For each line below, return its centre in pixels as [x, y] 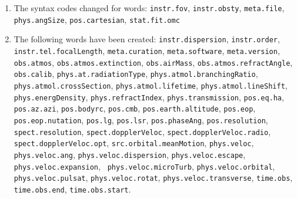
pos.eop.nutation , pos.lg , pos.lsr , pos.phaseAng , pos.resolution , [141, 119]
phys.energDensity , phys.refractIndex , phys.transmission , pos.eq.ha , [149, 97]
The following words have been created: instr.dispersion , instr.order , [147, 39]
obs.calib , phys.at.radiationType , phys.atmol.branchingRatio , [136, 74]
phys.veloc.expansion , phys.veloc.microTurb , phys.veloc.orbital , [144, 166]
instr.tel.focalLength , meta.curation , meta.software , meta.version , [147, 50]
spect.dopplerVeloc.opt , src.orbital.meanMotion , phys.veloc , [134, 143]
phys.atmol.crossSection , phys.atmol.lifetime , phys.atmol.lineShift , [151, 85]
